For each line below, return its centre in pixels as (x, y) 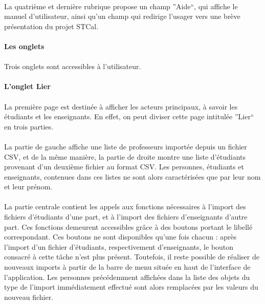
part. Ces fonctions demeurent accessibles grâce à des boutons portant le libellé (128, 226)
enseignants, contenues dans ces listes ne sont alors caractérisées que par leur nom (132, 176)
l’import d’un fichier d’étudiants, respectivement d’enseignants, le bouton (119, 246)
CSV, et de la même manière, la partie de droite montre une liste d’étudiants (125, 156)
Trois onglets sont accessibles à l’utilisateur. (73, 66)
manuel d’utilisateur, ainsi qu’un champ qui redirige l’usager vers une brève (122, 16)
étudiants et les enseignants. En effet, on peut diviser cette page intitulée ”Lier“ (129, 116)
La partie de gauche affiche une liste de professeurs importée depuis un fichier (126, 146)
